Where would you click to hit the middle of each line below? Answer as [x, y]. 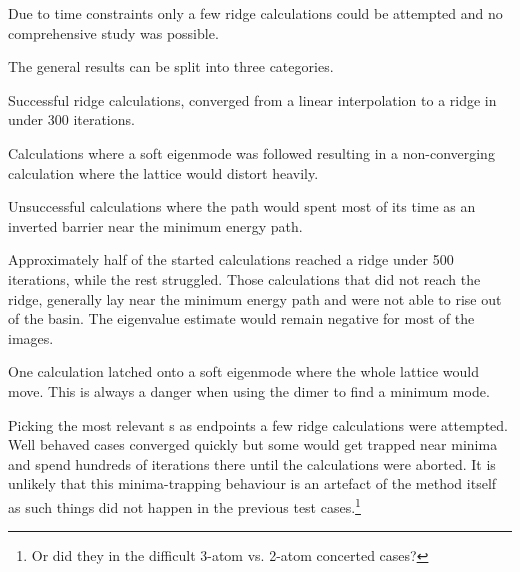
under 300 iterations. [71, 119]
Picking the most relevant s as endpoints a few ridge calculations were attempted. [258, 424]
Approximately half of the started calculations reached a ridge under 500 [231, 259]
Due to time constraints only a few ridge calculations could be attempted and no [255, 13]
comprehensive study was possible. [113, 32]
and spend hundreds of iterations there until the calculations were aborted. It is [252, 463]
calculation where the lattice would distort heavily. [163, 172]
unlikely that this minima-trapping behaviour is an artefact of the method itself [252, 483]
